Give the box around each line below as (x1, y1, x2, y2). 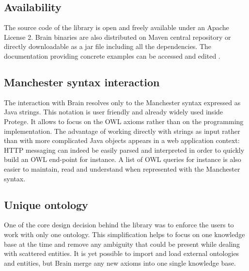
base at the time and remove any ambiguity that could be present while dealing (4, 239, 240, 249)
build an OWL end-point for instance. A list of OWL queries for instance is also (4, 154, 241, 164)
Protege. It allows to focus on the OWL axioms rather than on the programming (4, 116, 244, 126)
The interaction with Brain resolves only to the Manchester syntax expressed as (4, 97, 241, 107)
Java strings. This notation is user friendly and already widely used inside (4, 107, 223, 117)
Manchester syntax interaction (4, 74, 160, 89)
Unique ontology (4, 197, 88, 212)
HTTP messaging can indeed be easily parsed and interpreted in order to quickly (4, 144, 245, 155)
